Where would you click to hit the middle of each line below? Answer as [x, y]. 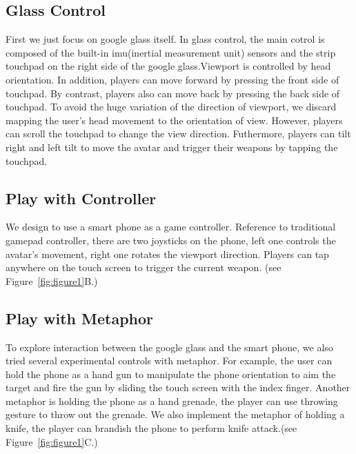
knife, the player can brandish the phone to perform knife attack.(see [151, 428]
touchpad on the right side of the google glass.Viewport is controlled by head [168, 66]
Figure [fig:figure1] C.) [52, 441]
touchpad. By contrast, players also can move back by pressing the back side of [173, 93]
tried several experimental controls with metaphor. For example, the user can [169, 361]
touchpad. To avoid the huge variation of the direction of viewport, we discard [171, 107]
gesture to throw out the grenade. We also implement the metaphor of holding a [175, 414]
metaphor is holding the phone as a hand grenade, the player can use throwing [172, 401]
